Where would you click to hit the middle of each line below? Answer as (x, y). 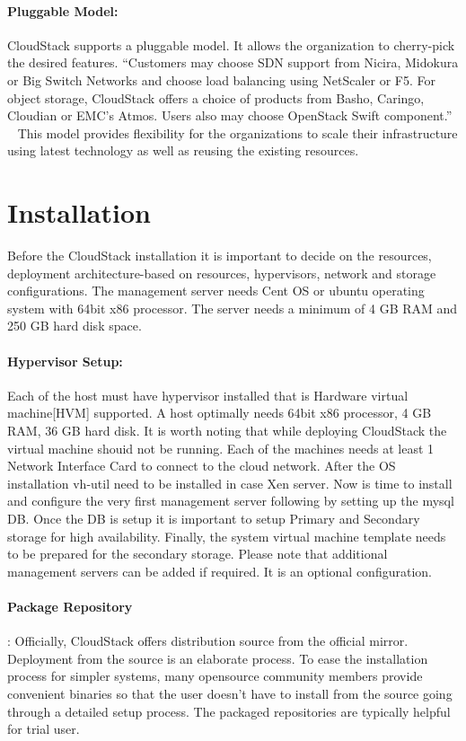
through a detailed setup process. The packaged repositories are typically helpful (229, 711)
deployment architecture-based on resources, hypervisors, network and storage (222, 273)
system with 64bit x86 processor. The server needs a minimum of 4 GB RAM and (233, 308)
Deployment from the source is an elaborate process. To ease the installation (218, 658)
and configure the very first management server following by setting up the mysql (231, 501)
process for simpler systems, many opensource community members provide (215, 676)
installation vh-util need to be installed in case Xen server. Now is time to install (230, 483)
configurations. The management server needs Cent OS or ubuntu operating (216, 291)
